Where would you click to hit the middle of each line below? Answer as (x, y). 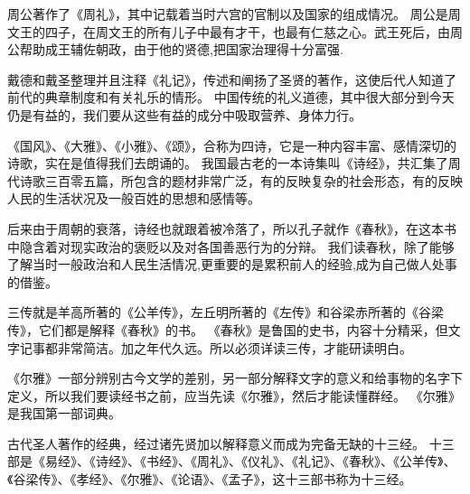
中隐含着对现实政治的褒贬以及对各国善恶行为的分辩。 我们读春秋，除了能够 (231, 246)
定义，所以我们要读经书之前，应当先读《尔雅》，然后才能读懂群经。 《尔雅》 (234, 395)
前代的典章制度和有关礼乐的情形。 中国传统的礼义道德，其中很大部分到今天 (231, 97)
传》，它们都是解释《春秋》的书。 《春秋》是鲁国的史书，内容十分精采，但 (228, 329)
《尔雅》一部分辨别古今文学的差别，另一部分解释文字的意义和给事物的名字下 (235, 378)
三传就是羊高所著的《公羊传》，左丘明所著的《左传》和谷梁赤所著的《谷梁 (226, 312)
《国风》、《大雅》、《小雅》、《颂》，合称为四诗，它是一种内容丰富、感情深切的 (232, 145)
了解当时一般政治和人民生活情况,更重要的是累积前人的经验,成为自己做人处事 (232, 264)
